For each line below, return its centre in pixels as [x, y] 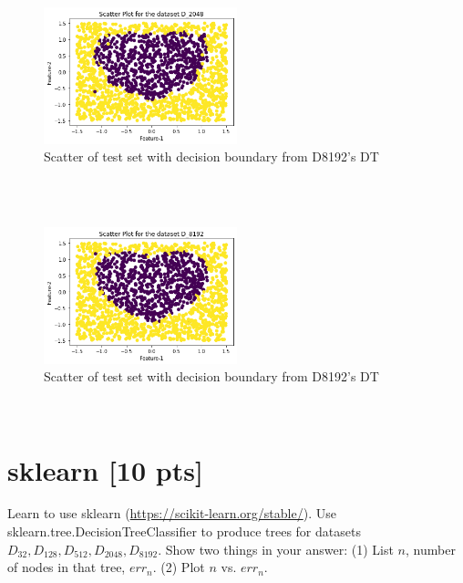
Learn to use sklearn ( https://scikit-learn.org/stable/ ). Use [172, 513]
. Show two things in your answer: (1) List [276, 549]
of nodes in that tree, [67, 567]
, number [431, 549]
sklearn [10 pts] [105, 469]
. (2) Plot [179, 567]
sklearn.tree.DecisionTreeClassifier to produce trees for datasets [184, 531]
